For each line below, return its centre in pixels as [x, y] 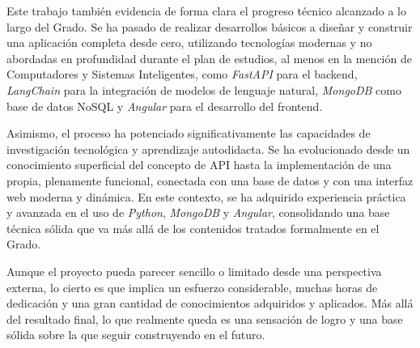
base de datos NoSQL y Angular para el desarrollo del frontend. [165, 106]
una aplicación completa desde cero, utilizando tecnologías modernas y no [189, 42]
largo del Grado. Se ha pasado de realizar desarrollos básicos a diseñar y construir [210, 26]
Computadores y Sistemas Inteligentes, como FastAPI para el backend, [182, 74]
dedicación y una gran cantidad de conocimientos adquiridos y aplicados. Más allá [210, 303]
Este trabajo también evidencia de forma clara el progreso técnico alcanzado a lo [207, 11]
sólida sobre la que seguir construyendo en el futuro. [136, 335]
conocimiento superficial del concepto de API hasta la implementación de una [199, 165]
